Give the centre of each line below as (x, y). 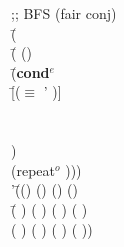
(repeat (33, 169)
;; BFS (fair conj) (64, 13)
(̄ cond (30, 71)
